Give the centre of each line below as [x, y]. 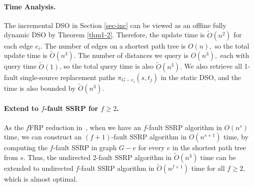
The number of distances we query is [133, 55]
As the [14, 127]
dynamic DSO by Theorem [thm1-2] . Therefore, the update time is [104, 35]
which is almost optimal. [41, 179]
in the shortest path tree [209, 147]
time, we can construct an [43, 137]
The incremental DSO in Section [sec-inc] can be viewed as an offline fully [115, 25]
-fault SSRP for [71, 108]
